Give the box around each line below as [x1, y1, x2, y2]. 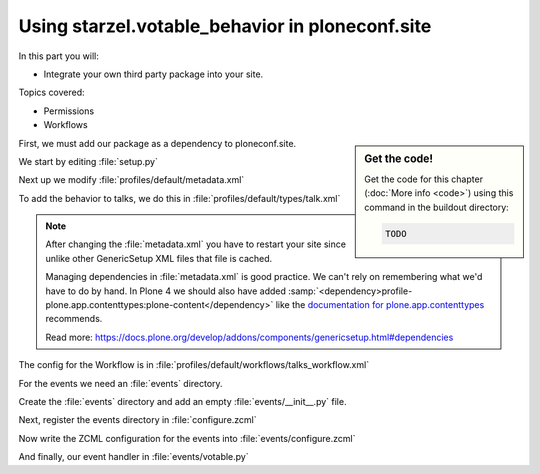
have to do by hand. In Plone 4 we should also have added [45, 285, 287, 297]
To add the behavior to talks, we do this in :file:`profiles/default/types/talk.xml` [18, 192, 341, 204]
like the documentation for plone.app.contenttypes [275, 299, 485, 311]
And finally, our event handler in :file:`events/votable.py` [18, 451, 249, 463]
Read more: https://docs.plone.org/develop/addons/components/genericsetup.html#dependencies [45, 331, 454, 343]
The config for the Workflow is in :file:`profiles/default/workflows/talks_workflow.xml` [18, 359, 370, 371]
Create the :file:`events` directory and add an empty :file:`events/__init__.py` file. [18, 395, 347, 407]
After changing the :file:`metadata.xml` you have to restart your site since [45, 238, 347, 250]
